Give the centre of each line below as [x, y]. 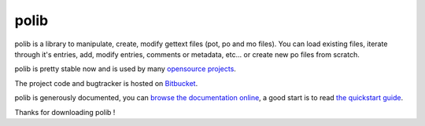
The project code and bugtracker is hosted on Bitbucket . [106, 83]
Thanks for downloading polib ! [65, 112]
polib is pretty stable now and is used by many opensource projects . [125, 69]
